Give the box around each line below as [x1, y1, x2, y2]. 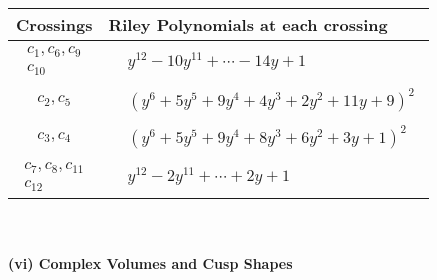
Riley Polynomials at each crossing [108, 13, 388, 36]
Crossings [16, 13, 93, 36]
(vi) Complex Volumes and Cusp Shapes [8, 253, 293, 274]
